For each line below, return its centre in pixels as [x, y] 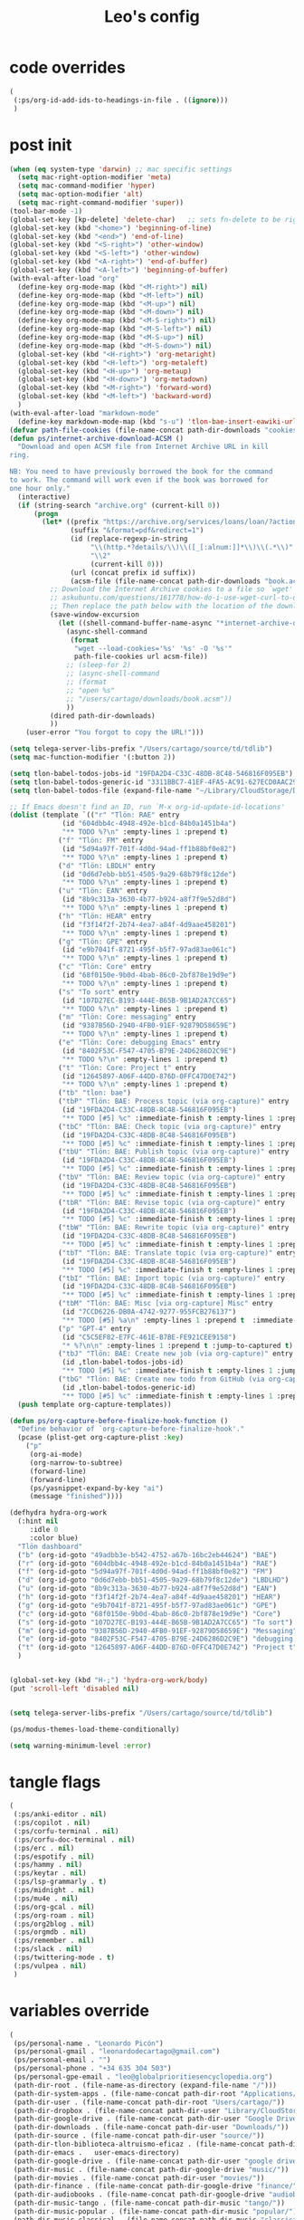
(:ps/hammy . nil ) [48, 1865]
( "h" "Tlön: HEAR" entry [104, 916]
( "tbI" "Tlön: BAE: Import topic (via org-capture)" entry [171, 1278]
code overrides [67, 67]
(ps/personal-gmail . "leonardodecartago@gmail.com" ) [117, 2052]
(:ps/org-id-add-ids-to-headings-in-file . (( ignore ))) [121, 100]
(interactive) [44, 497]
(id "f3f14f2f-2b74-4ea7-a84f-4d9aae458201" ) [149, 924]
